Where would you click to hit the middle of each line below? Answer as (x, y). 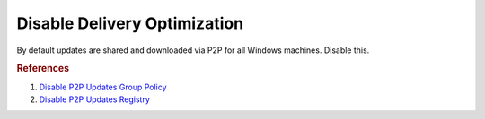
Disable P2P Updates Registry (94, 99)
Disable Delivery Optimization (130, 23)
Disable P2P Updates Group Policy (103, 87)
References (43, 69)
